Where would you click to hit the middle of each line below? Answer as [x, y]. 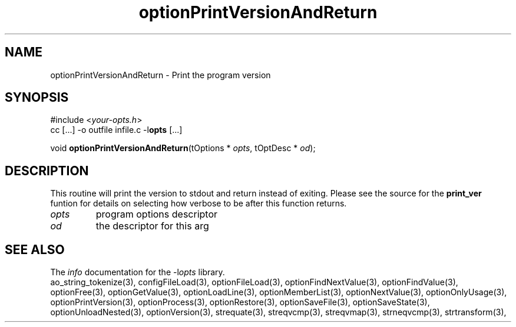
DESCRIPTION [47, 171]
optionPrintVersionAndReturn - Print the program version [161, 75]
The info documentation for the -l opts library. [138, 272]
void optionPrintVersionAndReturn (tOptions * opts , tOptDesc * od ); [183, 148]
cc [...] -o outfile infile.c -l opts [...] [116, 130]
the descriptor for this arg [152, 226]
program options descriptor [157, 214]
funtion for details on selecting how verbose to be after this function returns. [199, 203]
